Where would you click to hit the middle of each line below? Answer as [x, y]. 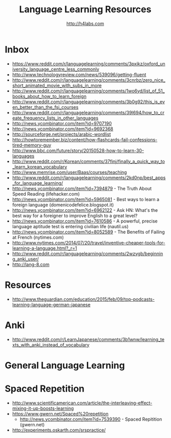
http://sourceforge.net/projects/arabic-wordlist [62, 134]
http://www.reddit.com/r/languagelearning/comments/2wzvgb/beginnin [88, 253]
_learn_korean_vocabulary [40, 166]
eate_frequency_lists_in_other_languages [55, 118]
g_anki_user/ [26, 259]
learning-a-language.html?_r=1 [44, 248]
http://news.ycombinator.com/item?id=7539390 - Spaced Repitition [91, 419]
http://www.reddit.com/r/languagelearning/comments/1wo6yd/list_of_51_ [88, 91]
